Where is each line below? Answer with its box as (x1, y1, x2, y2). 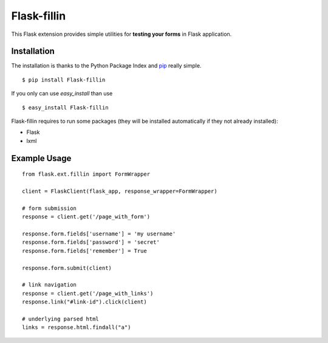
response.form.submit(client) (22, 265, 112, 271)
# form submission (22, 204, 77, 212)
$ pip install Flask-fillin (22, 76, 106, 83)
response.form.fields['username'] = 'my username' (22, 230, 176, 237)
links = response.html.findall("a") (22, 324, 131, 331)
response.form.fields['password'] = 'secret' (22, 239, 160, 246)
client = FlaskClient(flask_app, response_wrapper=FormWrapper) (22, 187, 218, 195)
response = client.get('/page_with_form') (22, 213, 151, 220)
